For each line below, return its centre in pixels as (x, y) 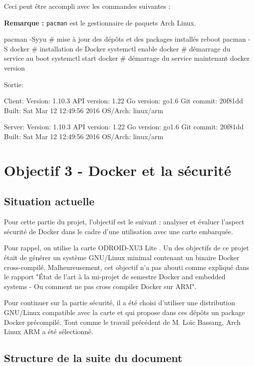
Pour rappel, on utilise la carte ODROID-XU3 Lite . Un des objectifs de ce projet (127, 248)
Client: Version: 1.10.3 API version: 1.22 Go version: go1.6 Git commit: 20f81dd (124, 101)
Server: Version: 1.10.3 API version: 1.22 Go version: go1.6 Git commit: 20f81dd (124, 127)
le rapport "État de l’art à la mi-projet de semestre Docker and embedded (115, 277)
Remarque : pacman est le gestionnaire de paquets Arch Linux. (100, 22)
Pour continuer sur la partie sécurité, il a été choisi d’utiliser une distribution (120, 303)
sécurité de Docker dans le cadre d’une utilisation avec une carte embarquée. (119, 231)
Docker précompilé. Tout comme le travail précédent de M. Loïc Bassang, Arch (122, 322)
